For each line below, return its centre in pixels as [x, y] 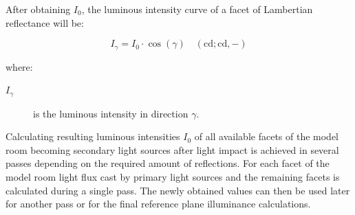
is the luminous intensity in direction [111, 113]
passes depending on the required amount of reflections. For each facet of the [168, 163]
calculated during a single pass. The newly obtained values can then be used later [178, 190]
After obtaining [38, 9]
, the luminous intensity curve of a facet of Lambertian [197, 9]
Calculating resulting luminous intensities [93, 136]
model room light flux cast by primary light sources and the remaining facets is [173, 177]
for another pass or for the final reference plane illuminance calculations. [158, 204]
